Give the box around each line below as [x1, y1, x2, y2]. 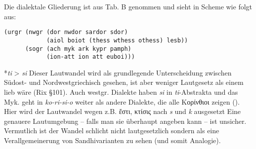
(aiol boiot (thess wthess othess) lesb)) [46, 37, 188, 44]
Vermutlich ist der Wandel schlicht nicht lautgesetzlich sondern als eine [4, 125, 219, 136]
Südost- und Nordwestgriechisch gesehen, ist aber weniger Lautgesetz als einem [4, 77, 244, 87]
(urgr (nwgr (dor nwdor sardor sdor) [4, 29, 128, 36]
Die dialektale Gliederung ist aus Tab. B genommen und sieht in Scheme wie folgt [4, 1, 253, 11]
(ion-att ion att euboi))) [46, 53, 135, 61]
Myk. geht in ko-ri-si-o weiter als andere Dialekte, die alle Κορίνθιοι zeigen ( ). [4, 96, 240, 107]
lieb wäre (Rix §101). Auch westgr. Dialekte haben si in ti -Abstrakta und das [4, 87, 238, 97]
